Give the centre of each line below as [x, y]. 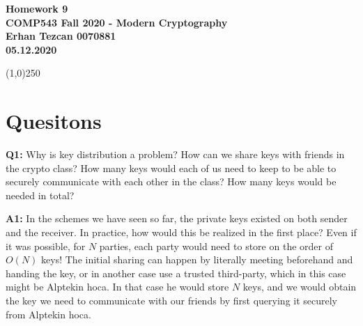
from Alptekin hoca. [48, 314]
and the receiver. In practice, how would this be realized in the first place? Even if [181, 232]
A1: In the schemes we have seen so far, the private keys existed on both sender [177, 218]
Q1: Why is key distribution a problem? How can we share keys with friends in [175, 154]
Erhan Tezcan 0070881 [61, 36]
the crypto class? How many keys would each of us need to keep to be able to [171, 168]
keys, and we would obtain [300, 287]
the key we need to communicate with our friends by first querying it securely [172, 301]
